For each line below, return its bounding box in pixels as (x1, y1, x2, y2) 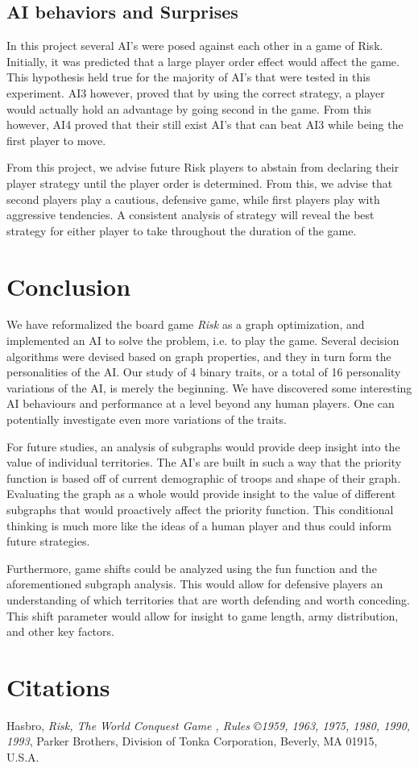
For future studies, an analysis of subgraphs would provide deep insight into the (6, 438, 400, 455)
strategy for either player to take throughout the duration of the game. (6, 222, 357, 239)
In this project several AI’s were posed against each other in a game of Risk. (6, 37, 383, 54)
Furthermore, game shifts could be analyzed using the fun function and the (6, 559, 377, 576)
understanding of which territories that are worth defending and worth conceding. (6, 591, 410, 608)
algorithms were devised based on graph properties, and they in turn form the (6, 347, 391, 364)
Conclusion (6, 269, 131, 302)
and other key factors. (6, 623, 114, 640)
